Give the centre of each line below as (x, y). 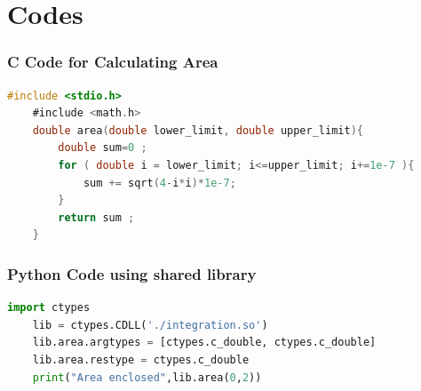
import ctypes (49, 308)
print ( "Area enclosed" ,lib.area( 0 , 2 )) (147, 377)
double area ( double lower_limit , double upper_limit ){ (198, 130)
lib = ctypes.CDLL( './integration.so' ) (150, 325)
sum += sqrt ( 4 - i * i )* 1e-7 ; (159, 183)
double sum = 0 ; (103, 148)
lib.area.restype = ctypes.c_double (141, 359)
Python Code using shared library (132, 273)
